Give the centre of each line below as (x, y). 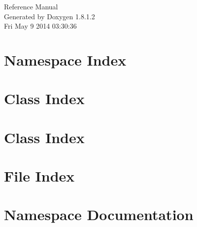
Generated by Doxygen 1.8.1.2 (49, 16)
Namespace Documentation (99, 214)
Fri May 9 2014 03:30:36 (40, 26)
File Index (39, 176)
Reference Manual (31, 6)
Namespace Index (65, 59)
